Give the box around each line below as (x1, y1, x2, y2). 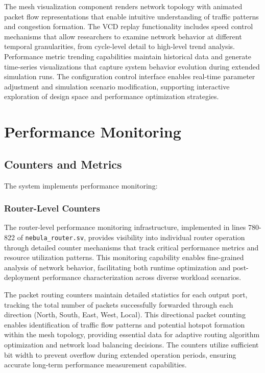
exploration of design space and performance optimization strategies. (4, 91, 219, 102)
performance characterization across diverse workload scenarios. (42, 272, 242, 283)
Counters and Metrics (4, 156, 122, 172)
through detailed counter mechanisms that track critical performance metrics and (4, 242, 259, 252)
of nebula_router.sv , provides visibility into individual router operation (17, 231, 245, 242)
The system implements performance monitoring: (4, 180, 158, 191)
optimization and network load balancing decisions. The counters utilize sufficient (4, 339, 259, 349)
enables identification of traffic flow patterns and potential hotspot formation (4, 319, 245, 330)
